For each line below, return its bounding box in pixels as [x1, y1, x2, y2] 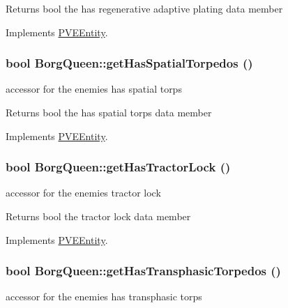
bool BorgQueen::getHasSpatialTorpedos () [6, 54, 253, 72]
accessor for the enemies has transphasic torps [6, 289, 202, 304]
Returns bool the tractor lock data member [6, 209, 191, 223]
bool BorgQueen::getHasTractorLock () [6, 158, 231, 176]
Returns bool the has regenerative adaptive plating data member [6, 1, 283, 15]
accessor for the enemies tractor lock [6, 185, 161, 200]
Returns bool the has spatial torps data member [6, 105, 212, 119]
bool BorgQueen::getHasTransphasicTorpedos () [6, 262, 281, 279]
